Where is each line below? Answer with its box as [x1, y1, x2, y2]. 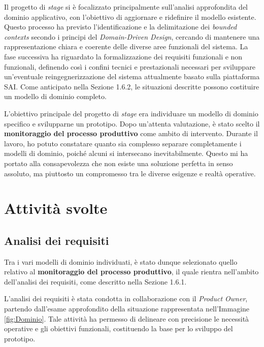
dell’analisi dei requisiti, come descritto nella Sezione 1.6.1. [4, 276, 187, 287]
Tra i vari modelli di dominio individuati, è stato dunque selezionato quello [4, 256, 238, 267]
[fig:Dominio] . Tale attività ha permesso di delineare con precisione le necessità [4, 313, 249, 324]
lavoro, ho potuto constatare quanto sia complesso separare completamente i [4, 138, 242, 148]
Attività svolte [4, 198, 108, 218]
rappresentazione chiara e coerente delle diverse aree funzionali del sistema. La [4, 41, 248, 52]
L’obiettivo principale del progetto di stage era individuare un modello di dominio [4, 108, 258, 118]
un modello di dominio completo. [4, 91, 107, 102]
